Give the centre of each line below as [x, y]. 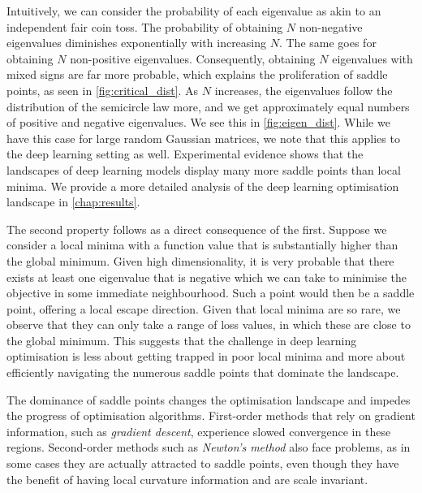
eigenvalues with [372, 58]
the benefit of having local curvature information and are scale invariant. [187, 479]
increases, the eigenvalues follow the [304, 90]
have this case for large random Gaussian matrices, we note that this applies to [203, 138]
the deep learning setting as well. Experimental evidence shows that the [185, 154]
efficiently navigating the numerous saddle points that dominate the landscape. [203, 372]
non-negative [331, 26]
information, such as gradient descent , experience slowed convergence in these [199, 431]
